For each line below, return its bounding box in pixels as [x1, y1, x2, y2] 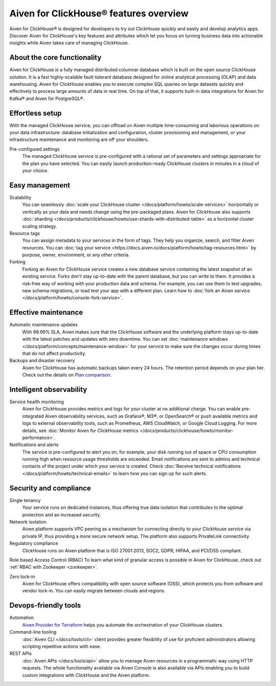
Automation [9, 615, 34, 621]
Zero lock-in [9, 573, 35, 579]
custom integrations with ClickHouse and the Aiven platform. [22, 672, 150, 678]
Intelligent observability [9, 385, 87, 394]
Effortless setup [9, 109, 62, 117]
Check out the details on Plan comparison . [22, 372, 112, 378]
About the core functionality [9, 53, 102, 62]
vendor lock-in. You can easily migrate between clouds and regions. [22, 588, 166, 594]
